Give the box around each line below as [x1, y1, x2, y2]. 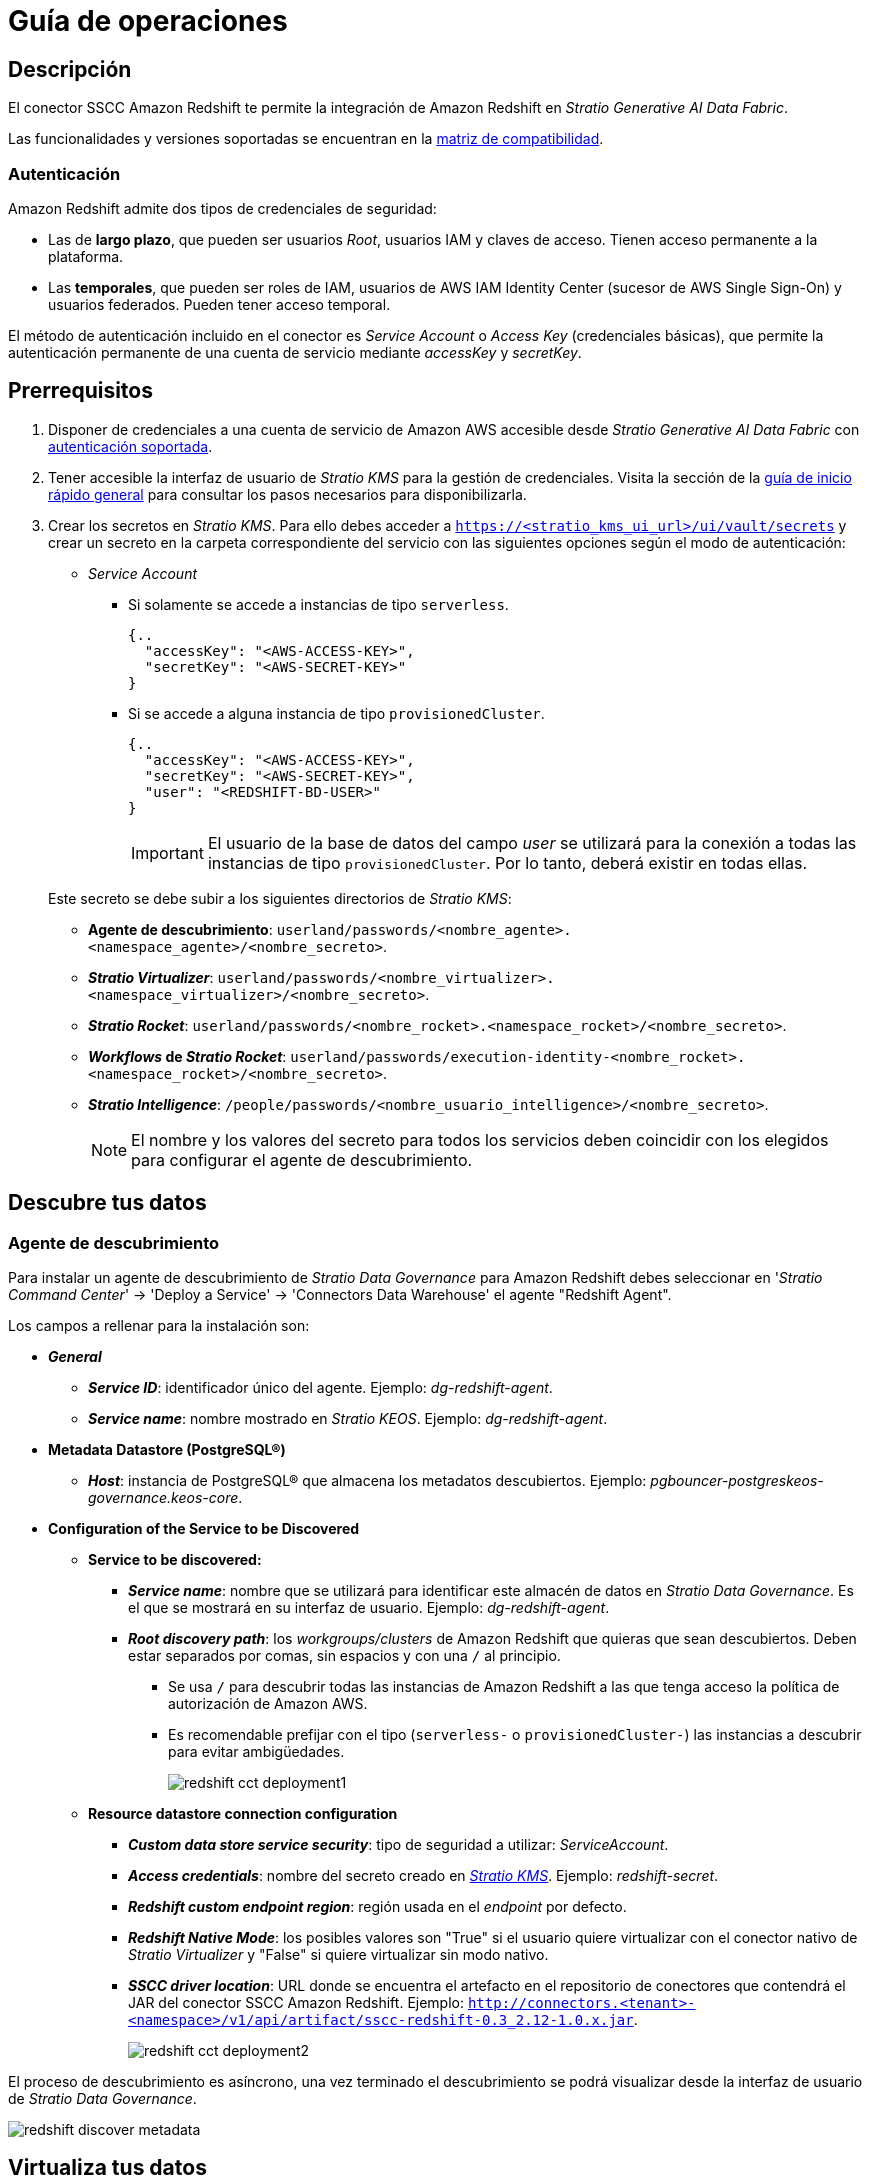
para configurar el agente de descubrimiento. [131, 1149, 473, 1170]
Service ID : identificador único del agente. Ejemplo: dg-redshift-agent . [88, 1378, 553, 1396]
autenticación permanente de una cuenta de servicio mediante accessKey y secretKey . [8, 343, 582, 361]
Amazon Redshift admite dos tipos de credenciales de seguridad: [8, 199, 437, 217]
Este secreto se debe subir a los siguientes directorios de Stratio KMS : [48, 889, 512, 907]
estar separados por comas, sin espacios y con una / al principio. [128, 1646, 561, 1664]
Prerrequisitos [8, 378, 153, 404]
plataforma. [48, 247, 124, 265]
